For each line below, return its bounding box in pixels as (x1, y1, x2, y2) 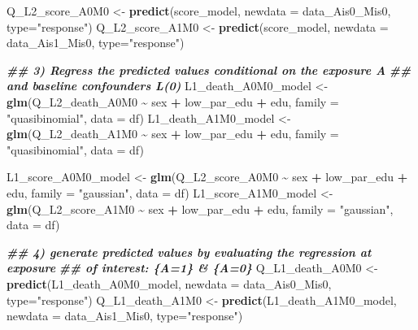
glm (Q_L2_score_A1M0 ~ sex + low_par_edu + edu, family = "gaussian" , (7, 200, 394, 217)
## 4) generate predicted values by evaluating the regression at (7, 243, 372, 260)
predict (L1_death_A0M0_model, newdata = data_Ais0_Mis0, (7, 275, 332, 292)
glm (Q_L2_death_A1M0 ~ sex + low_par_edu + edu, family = (7, 125, 339, 142)
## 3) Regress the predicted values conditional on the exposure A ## (7, 61, 411, 78)
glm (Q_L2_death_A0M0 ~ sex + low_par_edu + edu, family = (7, 93, 339, 110)
